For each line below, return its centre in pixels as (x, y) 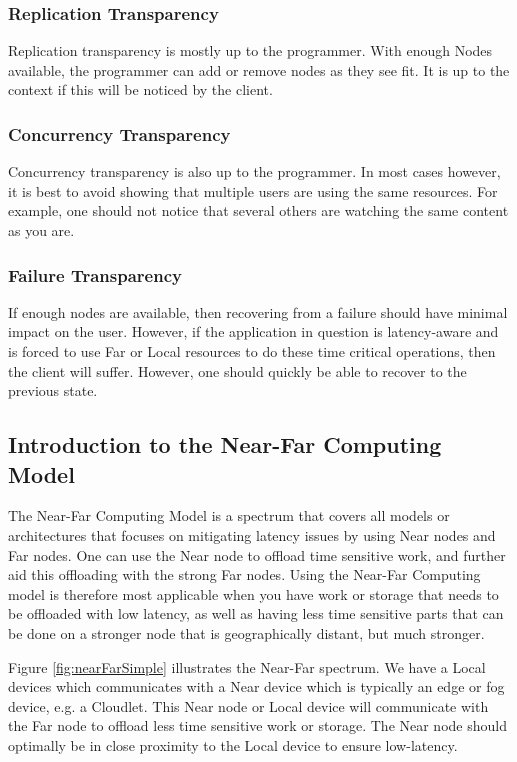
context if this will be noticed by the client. (140, 89)
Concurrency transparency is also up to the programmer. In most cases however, (254, 171)
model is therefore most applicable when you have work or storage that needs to (253, 593)
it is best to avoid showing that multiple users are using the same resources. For (253, 190)
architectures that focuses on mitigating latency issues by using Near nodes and (252, 534)
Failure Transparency (95, 274)
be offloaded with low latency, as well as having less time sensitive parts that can (256, 613)
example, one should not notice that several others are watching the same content (258, 210)
